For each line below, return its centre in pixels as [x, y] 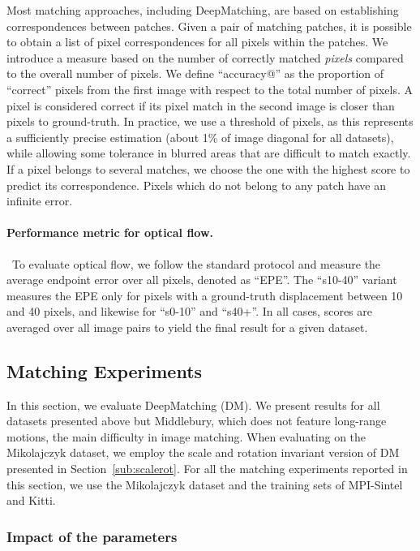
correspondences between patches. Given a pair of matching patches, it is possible [209, 26]
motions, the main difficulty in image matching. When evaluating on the [186, 436]
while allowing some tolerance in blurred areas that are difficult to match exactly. [209, 153]
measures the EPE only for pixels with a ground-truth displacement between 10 [205, 295]
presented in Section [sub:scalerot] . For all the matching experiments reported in [207, 469]
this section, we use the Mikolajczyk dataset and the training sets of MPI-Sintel [205, 484]
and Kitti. [31, 500]
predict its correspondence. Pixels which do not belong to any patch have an [196, 185]
